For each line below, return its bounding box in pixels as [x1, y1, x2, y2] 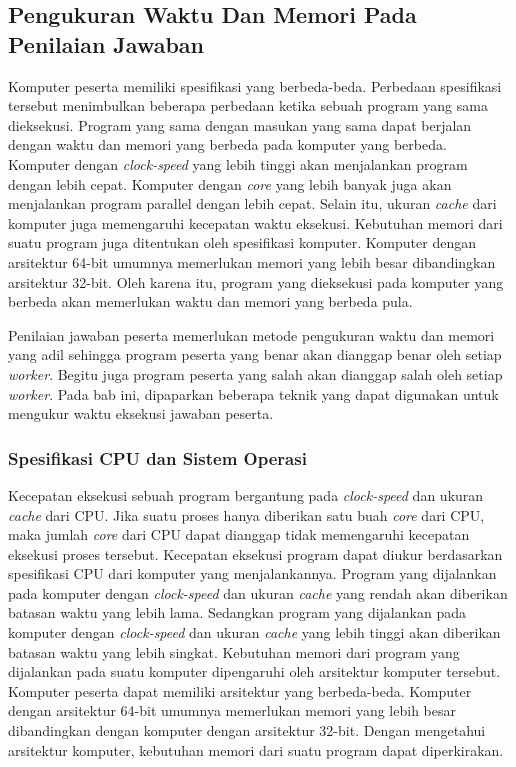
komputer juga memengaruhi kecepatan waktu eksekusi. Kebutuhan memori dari [8, 212, 503, 233]
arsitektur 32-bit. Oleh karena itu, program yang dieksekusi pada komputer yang [8, 271, 504, 292]
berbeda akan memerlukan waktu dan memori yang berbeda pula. [8, 291, 413, 312]
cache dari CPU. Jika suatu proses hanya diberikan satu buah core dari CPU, [8, 504, 485, 525]
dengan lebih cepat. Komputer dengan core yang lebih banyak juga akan [8, 173, 452, 194]
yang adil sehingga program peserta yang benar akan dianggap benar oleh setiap [8, 344, 502, 365]
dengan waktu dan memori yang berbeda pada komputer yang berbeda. [8, 134, 447, 155]
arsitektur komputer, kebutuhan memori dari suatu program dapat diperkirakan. [8, 739, 504, 760]
